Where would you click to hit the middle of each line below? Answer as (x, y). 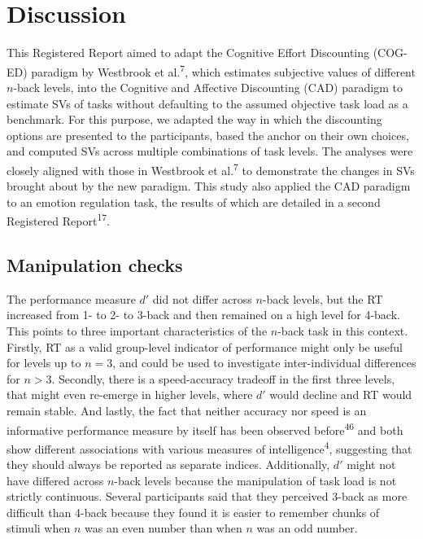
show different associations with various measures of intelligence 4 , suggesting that (209, 447)
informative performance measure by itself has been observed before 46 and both (205, 428)
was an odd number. (307, 528)
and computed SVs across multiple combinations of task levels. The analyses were (210, 151)
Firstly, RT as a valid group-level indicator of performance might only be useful (205, 346)
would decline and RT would (341, 394)
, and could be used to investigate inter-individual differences (264, 363)
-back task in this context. (343, 331)
